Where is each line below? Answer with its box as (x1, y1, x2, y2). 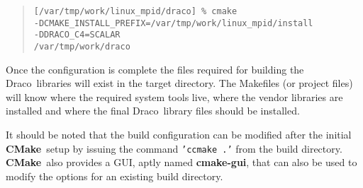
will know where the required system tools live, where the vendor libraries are (6, 89, 343, 104)
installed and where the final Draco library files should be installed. (6, 103, 300, 118)
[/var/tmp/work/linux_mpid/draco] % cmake (33, 6, 238, 16)
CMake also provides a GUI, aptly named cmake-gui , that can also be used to (6, 155, 357, 170)
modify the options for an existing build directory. (6, 168, 223, 183)
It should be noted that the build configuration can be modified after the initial (6, 127, 352, 141)
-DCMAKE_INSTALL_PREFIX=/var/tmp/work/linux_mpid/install (33, 18, 313, 28)
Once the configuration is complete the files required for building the (6, 61, 304, 76)
